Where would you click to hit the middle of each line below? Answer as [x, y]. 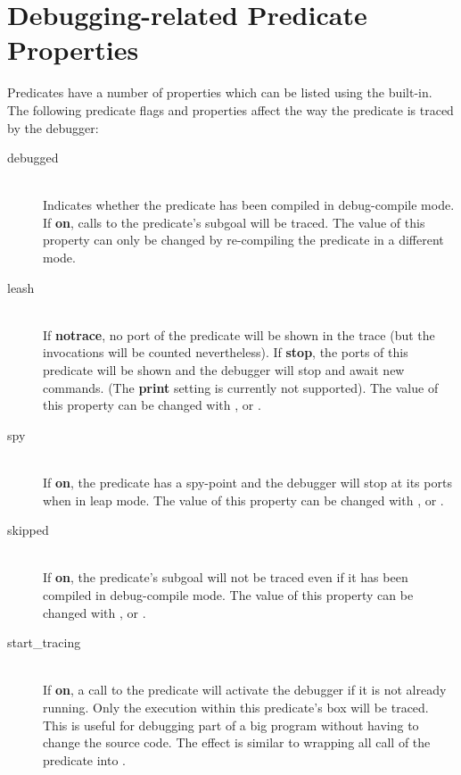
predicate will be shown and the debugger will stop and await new [224, 370]
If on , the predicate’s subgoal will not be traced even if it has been [226, 577]
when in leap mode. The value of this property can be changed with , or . [243, 500]
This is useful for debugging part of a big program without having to [231, 725]
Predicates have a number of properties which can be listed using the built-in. [220, 92]
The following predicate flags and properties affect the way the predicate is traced [230, 109]
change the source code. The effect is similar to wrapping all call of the [237, 742]
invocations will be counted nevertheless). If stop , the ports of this [226, 352]
